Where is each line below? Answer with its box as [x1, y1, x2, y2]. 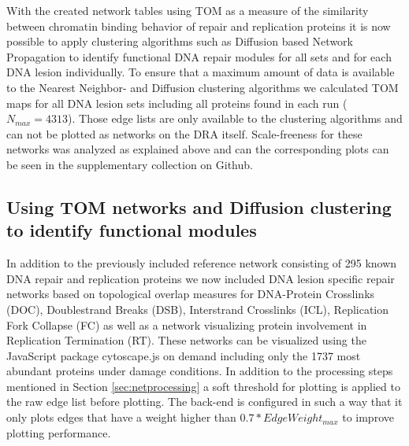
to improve [342, 409, 394, 426]
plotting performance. [6, 424, 111, 440]
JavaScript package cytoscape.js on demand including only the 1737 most [6, 347, 361, 363]
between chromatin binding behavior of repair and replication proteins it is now [6, 17, 391, 34]
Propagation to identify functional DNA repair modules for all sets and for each [6, 48, 392, 65]
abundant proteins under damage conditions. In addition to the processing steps [6, 363, 393, 379]
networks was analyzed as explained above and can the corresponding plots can [6, 141, 389, 157]
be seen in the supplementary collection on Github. [6, 156, 253, 172]
